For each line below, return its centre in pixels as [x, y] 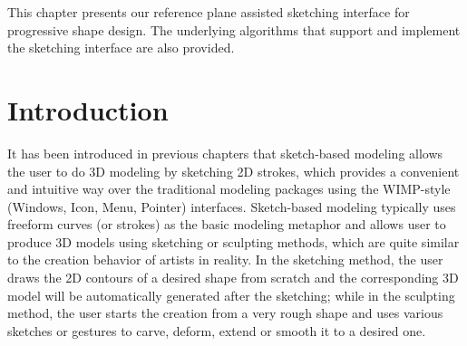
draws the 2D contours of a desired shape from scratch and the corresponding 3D [233, 278]
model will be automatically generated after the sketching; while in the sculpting [231, 295]
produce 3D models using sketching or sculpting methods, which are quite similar [233, 241]
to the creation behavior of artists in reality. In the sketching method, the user [225, 259]
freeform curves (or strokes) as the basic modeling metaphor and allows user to [227, 224]
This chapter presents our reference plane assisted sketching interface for [209, 12]
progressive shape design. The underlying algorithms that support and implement [234, 29]
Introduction [88, 109]
